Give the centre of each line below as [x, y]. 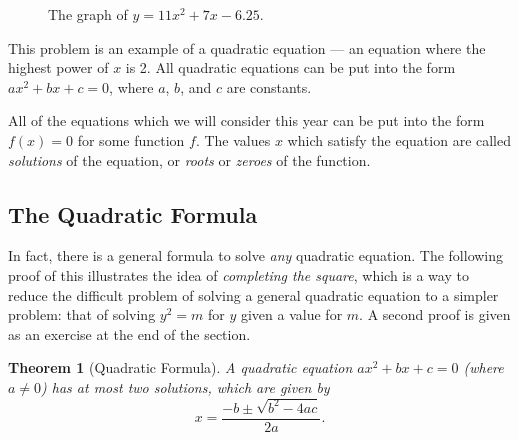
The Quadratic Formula [133, 213]
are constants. [269, 86]
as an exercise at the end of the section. [129, 333]
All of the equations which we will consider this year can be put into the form [246, 120]
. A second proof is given [435, 314]
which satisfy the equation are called [399, 139]
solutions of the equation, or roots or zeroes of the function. [189, 159]
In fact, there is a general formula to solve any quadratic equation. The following [256, 255]
